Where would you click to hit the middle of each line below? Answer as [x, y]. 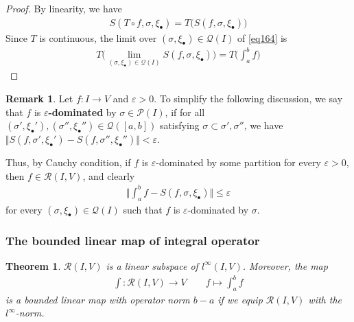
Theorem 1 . [33, 265]
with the [325, 299]
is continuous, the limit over [98, 37]
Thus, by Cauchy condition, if [68, 162]
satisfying [179, 125]
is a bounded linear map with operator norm [98, 299]
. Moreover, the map [285, 265]
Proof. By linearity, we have [64, 8]
